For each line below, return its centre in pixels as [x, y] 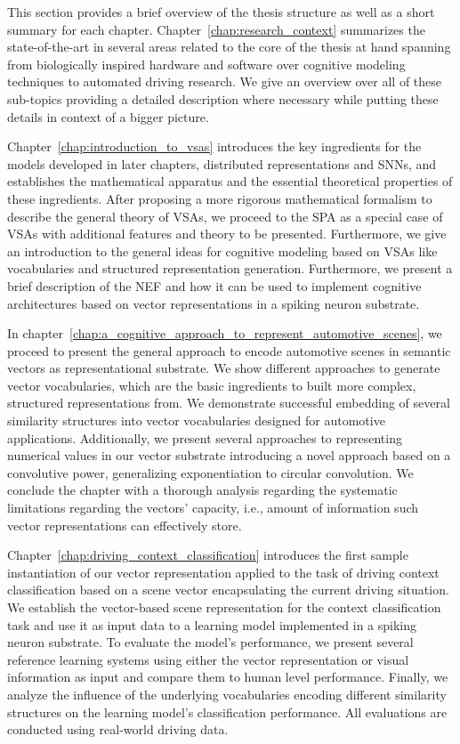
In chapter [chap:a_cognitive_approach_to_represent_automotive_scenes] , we [225, 333]
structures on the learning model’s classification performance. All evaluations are [227, 712]
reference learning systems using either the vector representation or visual [208, 659]
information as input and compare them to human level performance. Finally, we [228, 677]
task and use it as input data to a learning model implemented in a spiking [212, 624]
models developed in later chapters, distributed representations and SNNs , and [222, 163]
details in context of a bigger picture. [108, 116]
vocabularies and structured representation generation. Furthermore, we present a [230, 268]
